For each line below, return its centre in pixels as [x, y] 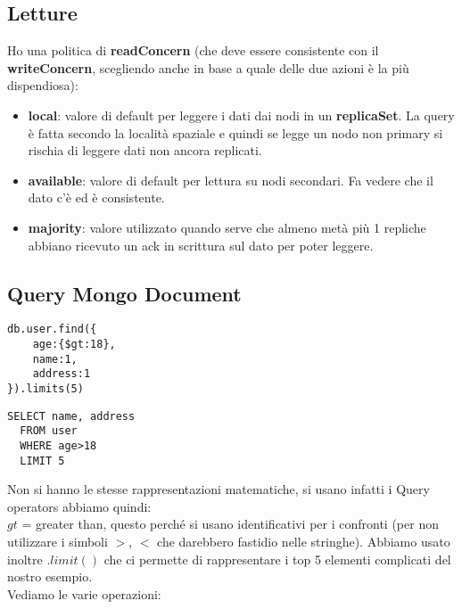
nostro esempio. [50, 576]
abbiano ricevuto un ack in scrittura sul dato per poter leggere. [201, 245]
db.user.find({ [52, 329]
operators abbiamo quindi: [79, 506]
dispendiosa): [43, 85]
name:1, [55, 359]
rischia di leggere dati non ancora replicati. [145, 150]
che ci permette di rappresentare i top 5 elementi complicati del [277, 559]
